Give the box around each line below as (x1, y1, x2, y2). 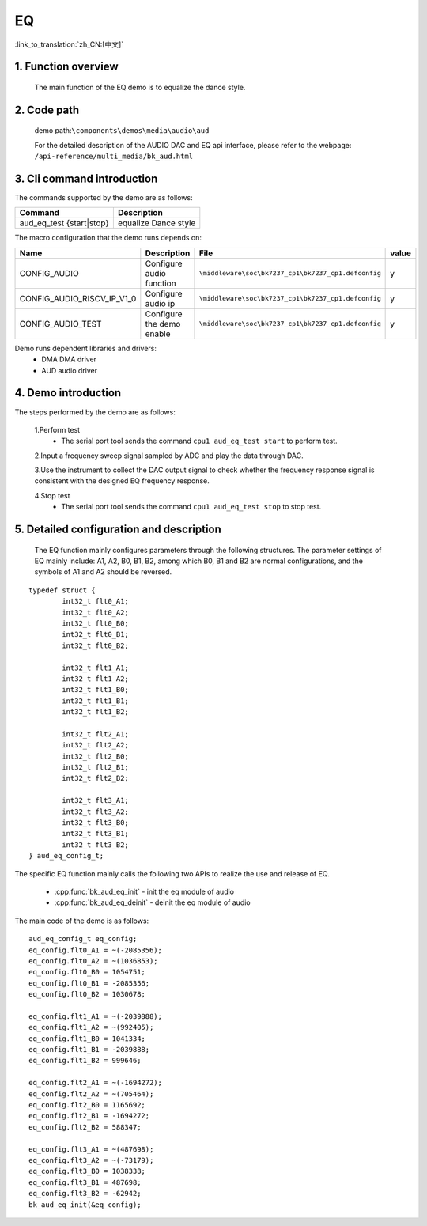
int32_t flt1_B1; (62, 696, 130, 706)
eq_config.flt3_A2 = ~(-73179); (28, 1156, 154, 1164)
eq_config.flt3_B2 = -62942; (28, 1189, 142, 1198)
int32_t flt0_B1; (62, 630, 130, 639)
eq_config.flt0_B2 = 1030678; (28, 990, 146, 999)
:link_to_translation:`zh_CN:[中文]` (14, 40, 124, 49)
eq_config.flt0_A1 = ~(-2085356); (28, 945, 162, 955)
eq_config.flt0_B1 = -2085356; (28, 978, 150, 988)
